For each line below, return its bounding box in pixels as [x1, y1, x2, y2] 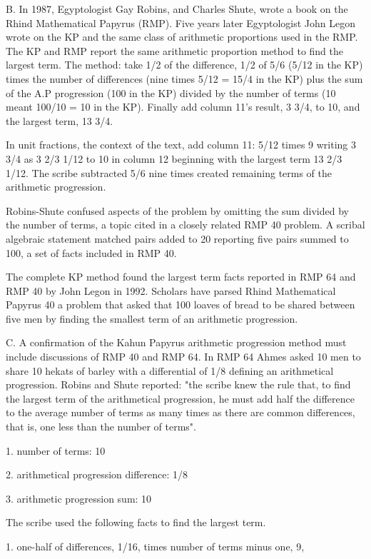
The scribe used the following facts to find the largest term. [6, 515, 266, 530]
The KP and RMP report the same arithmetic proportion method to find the [6, 43, 344, 58]
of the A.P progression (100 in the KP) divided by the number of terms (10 [6, 85, 336, 100]
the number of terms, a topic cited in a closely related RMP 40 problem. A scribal [6, 217, 365, 232]
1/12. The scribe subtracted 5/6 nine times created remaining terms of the [6, 165, 332, 180]
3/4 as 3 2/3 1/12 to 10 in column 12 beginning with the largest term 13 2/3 [6, 151, 342, 166]
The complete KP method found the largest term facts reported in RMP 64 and [6, 269, 356, 284]
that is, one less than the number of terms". [6, 419, 196, 434]
